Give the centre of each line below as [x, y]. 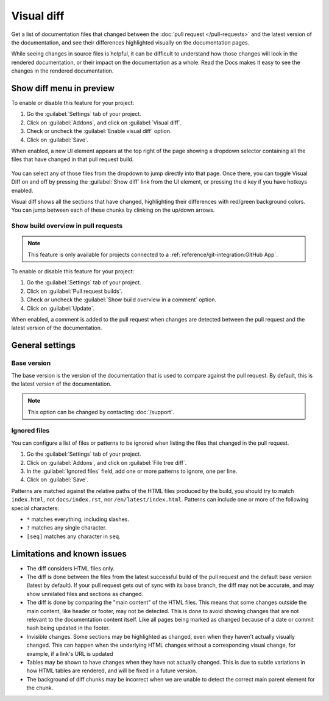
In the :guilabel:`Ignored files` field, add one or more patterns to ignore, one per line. [132, 471]
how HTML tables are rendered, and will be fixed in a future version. [112, 670]
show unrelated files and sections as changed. [85, 594]
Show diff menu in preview [63, 88]
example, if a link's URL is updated [70, 653]
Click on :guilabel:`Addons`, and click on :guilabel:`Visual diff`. [104, 123]
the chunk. [40, 688]
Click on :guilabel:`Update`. [61, 308]
